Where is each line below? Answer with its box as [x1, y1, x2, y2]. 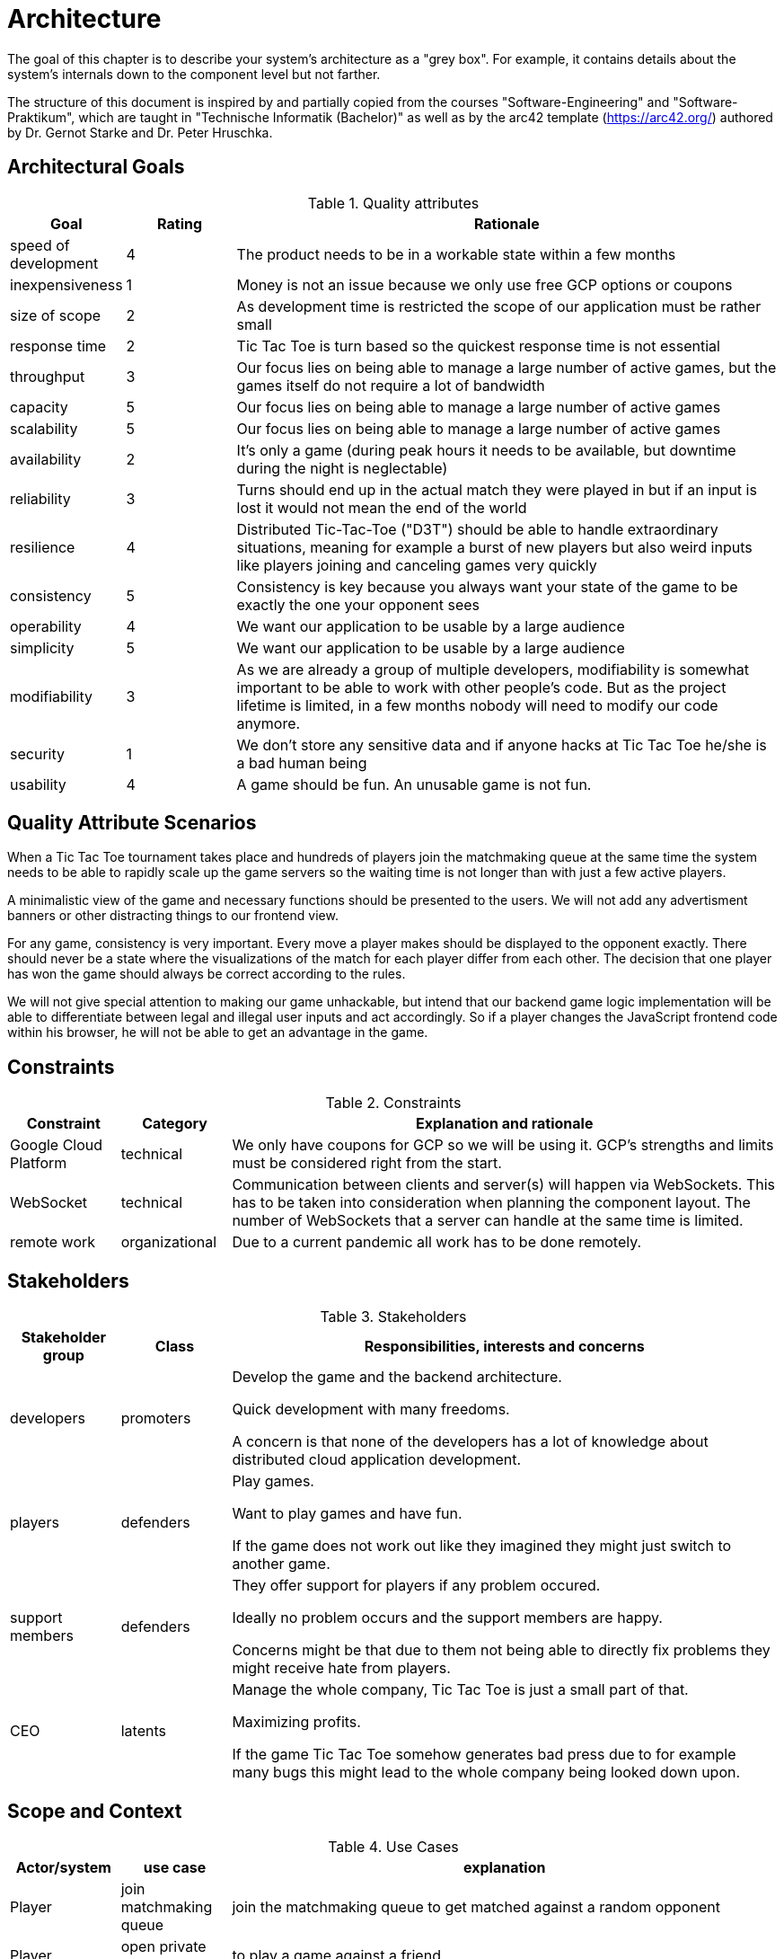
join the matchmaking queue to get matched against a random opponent [232, 1897, 720, 1916]
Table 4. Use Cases [328, 1837, 459, 1856]
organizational [120, 1233, 217, 1252]
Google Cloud [10, 1136, 103, 1155]
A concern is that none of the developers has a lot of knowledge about [232, 1432, 709, 1451]
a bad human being [236, 753, 367, 772]
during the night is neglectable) [236, 458, 448, 477]
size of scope [10, 306, 101, 324]
